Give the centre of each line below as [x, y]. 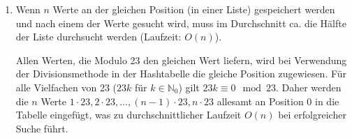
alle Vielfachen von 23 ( [66, 87]
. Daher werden [308, 87]
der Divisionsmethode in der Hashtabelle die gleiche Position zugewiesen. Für [181, 74]
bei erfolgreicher [312, 115]
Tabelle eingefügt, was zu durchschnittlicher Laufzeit [129, 115]
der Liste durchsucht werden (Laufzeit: [98, 37]
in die [327, 101]
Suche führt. [42, 128]
